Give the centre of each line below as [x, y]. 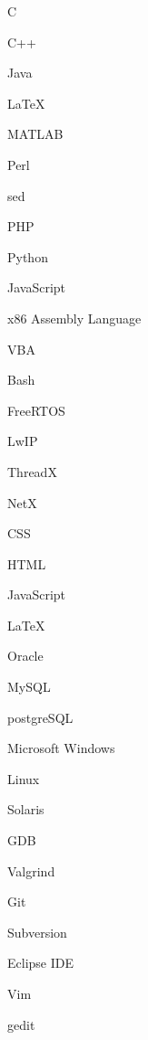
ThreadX [32, 471]
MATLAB [35, 134]
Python [28, 256]
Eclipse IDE [40, 963]
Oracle [25, 656]
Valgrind [31, 870]
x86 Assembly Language [74, 318]
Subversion [37, 932]
